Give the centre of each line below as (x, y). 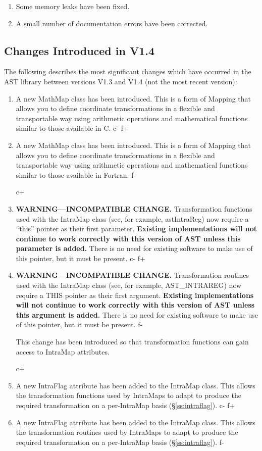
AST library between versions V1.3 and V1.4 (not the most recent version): (121, 81)
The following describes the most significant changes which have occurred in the (128, 71)
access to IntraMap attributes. (63, 351)
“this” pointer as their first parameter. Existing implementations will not (137, 229)
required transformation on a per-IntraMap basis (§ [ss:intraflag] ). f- (120, 442)
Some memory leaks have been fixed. (73, 6)
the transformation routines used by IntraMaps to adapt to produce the (127, 432)
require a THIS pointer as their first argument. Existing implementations (135, 295)
